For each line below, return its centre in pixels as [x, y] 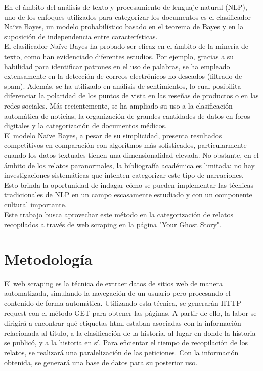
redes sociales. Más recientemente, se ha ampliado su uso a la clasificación [118, 105]
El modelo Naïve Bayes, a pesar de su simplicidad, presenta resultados [113, 135]
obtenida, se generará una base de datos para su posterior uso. [101, 362]
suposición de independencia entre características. [81, 36]
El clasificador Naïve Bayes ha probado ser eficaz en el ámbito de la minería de [126, 46]
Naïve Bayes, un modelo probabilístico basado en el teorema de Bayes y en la [124, 26]
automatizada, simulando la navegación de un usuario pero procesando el [117, 293]
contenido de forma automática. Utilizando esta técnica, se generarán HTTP [123, 303]
